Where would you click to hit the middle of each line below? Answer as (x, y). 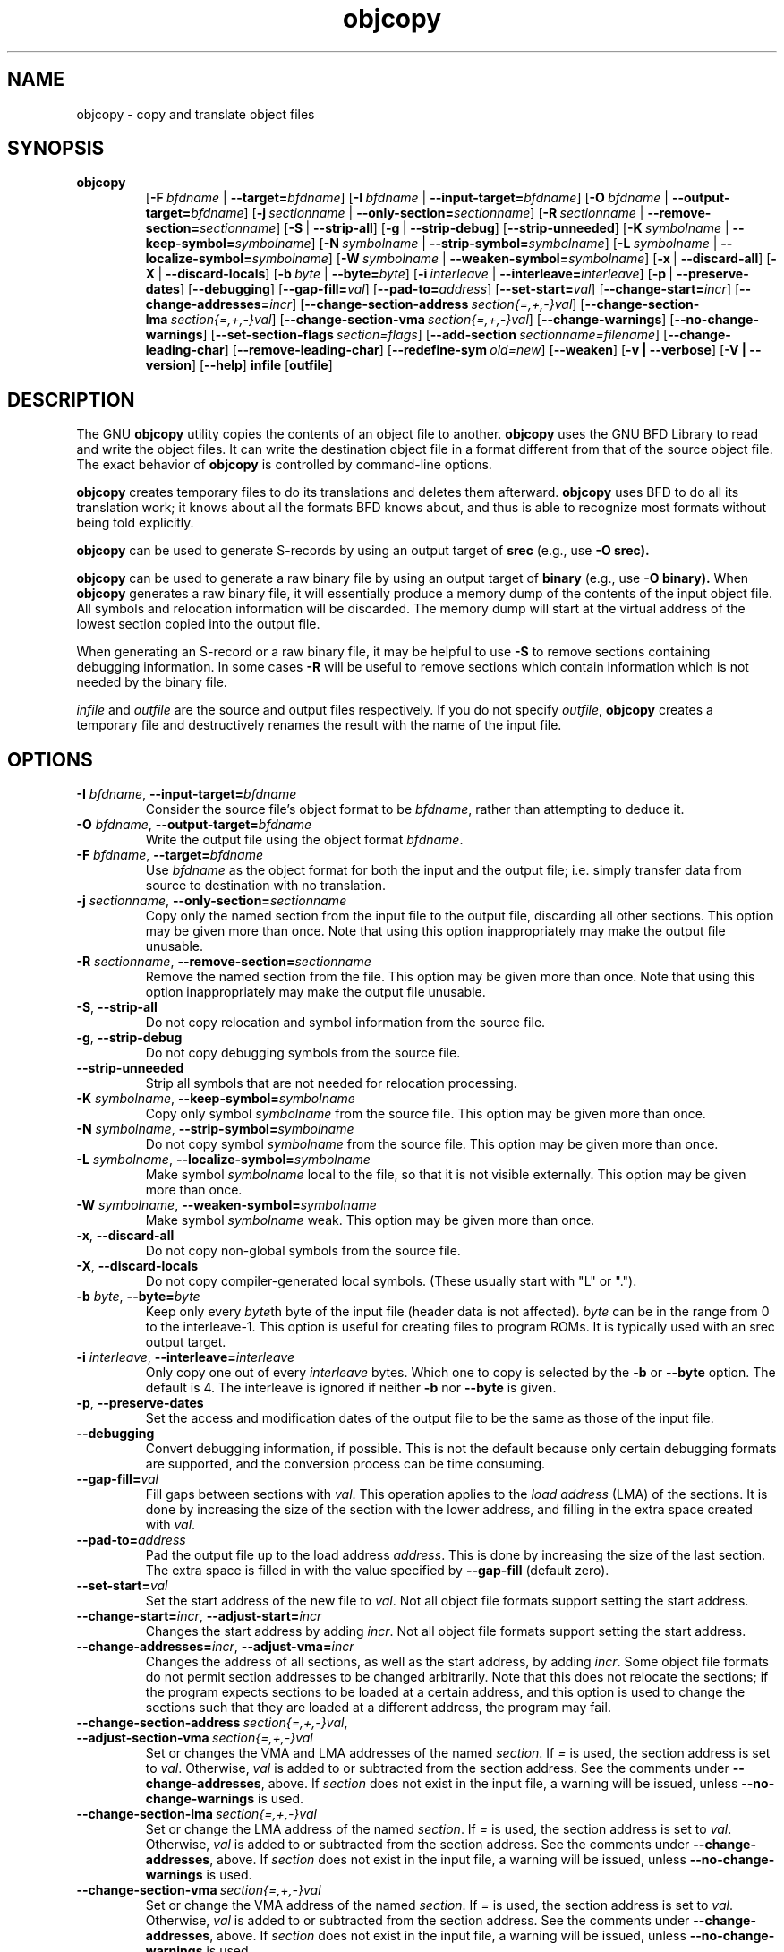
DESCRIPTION (71, 399)
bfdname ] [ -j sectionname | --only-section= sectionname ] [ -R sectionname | (418, 213)
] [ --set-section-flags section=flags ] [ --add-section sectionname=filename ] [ (435, 335)
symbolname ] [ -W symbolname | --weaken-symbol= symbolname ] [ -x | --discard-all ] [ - (514, 259)
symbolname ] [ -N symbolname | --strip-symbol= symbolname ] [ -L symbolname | (476, 244)
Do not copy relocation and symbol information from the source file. (345, 1023)
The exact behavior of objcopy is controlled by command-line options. (284, 465)
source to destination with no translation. (266, 886)
